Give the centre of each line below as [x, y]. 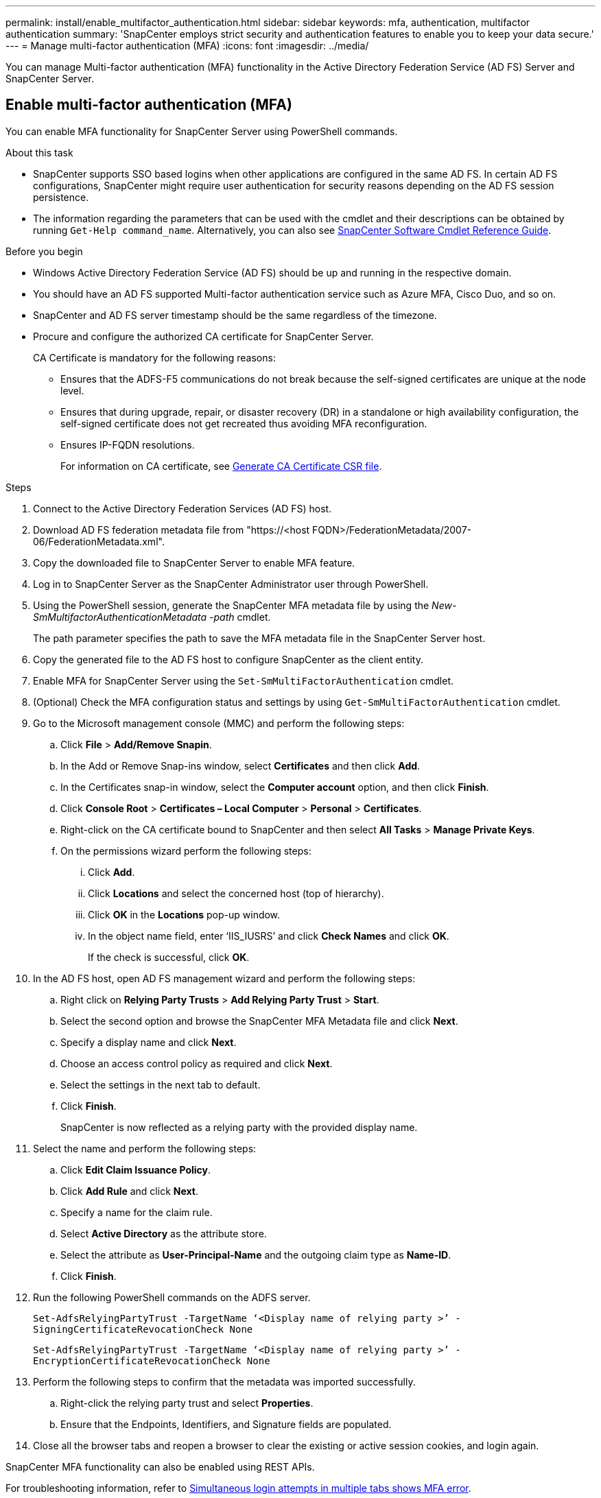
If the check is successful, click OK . [169, 957]
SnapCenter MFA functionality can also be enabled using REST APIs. [160, 1466]
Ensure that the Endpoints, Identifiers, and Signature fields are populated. [226, 1424]
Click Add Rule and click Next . [129, 1191]
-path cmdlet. [240, 617]
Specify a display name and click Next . [149, 1042]
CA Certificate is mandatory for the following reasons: [154, 357]
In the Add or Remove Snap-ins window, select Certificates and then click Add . [240, 765]
